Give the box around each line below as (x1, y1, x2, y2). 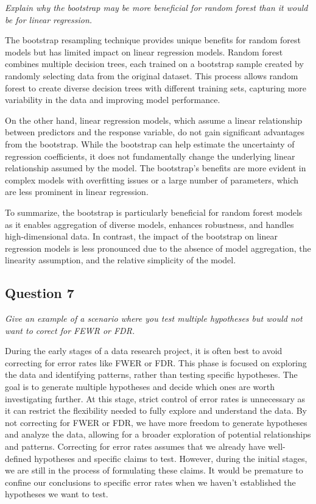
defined (5, 452, 32, 464)
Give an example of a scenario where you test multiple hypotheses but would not (5, 312, 303, 325)
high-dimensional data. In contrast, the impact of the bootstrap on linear (5, 230, 278, 243)
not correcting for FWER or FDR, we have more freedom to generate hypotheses (5, 416, 307, 428)
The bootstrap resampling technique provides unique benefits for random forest (5, 34, 301, 46)
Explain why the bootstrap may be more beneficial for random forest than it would (5, 1, 308, 13)
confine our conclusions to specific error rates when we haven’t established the (5, 475, 296, 488)
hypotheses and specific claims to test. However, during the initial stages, (34, 452, 307, 464)
